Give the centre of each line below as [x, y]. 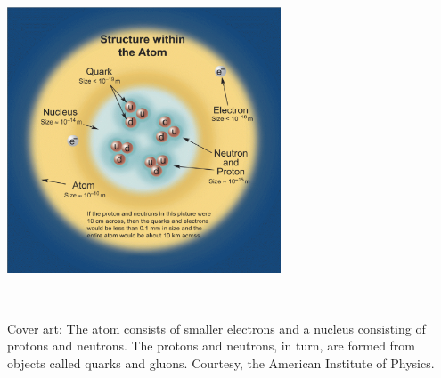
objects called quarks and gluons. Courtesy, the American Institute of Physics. [221, 362]
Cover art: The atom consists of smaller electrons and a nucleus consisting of [216, 328]
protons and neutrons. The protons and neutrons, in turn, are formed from [212, 346]
